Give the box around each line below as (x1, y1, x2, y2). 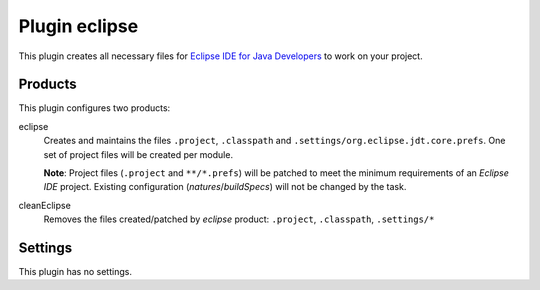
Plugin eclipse (18, 15, 139, 37)
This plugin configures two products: (18, 102, 171, 114)
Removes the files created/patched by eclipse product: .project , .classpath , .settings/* (43, 213, 435, 225)
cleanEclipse (18, 199, 72, 211)
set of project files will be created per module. (43, 148, 234, 160)
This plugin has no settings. (18, 266, 132, 278)
